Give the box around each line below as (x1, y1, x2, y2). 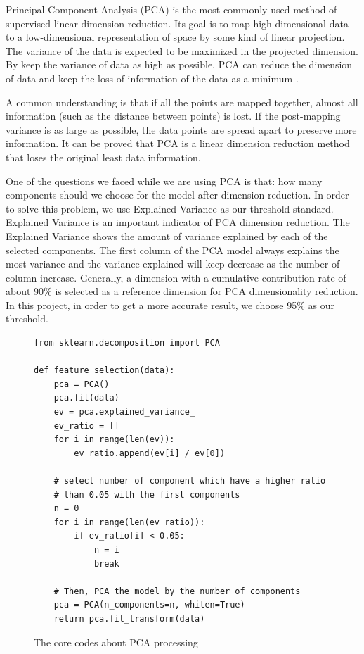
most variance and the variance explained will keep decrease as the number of (6, 256, 340, 271)
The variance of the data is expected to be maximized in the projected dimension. (6, 43, 358, 58)
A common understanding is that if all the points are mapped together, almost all (6, 94, 358, 109)
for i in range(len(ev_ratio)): (53, 517, 205, 527)
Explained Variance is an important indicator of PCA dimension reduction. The (6, 215, 350, 229)
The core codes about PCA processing (34, 634, 198, 649)
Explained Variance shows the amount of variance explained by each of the (6, 228, 328, 243)
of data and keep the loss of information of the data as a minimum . (6, 70, 299, 85)
